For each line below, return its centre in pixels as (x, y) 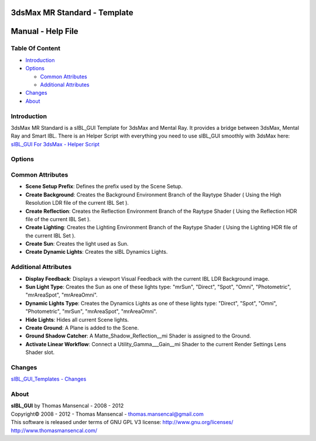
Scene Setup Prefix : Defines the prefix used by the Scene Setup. (104, 187)
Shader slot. (40, 352)
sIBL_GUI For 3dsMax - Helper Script (55, 144)
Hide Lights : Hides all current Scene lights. (77, 319)
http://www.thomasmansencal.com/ (54, 430)
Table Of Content (36, 49)
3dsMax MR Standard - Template (72, 13)
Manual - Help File (44, 31)
